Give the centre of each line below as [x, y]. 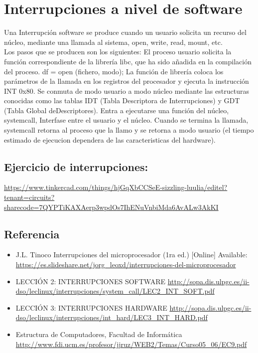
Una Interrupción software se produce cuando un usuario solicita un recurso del [125, 32]
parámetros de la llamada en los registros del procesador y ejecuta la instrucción [127, 81]
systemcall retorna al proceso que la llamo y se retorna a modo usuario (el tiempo [129, 130]
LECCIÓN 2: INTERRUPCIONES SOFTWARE [91, 281]
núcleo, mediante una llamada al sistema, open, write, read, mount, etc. [113, 42]
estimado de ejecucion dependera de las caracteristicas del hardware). [110, 139]
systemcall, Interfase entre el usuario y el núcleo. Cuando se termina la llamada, [126, 120]
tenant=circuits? [29, 197]
